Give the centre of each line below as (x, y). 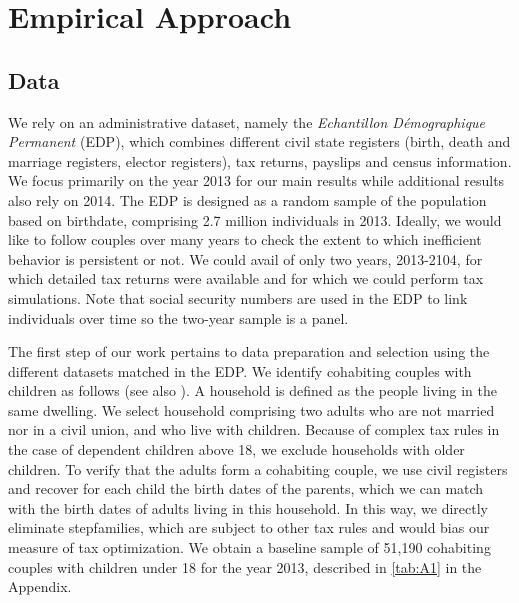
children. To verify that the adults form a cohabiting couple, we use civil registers (258, 468)
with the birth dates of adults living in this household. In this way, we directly (248, 507)
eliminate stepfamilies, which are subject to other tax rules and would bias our (249, 527)
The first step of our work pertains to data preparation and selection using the (249, 351)
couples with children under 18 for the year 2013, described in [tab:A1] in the (245, 566)
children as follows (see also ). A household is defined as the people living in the (253, 390)
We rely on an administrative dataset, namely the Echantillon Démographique (247, 121)
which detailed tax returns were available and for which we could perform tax (246, 278)
